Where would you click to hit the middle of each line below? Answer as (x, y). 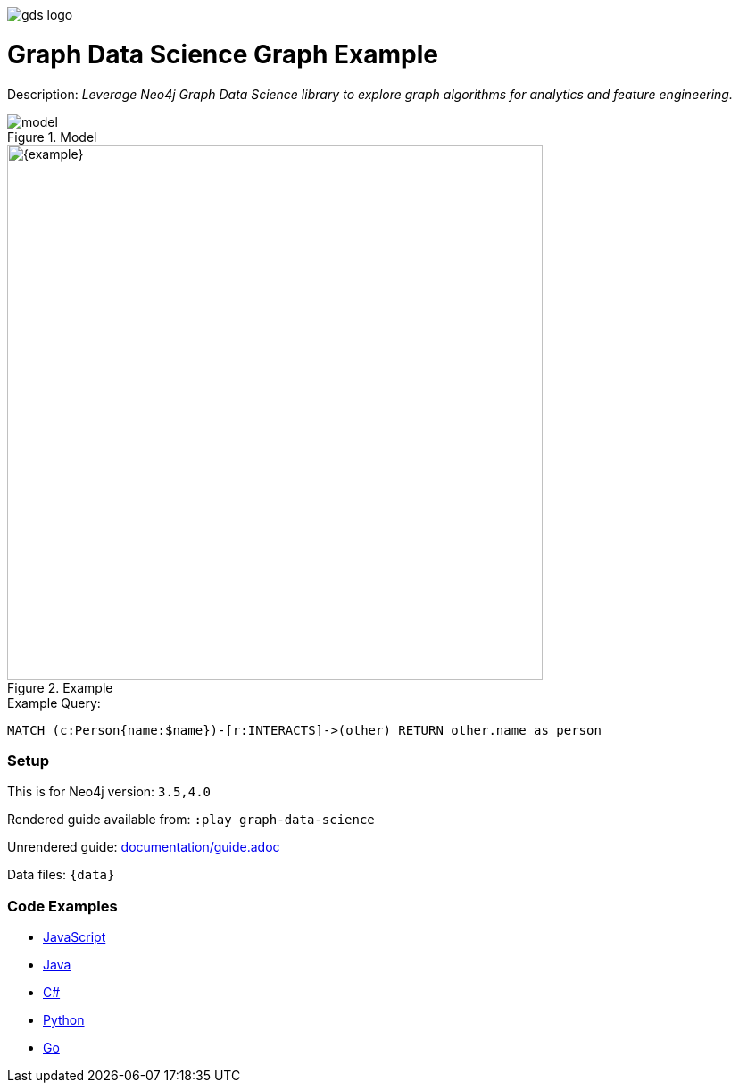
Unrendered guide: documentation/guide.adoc (144, 847)
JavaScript (75, 937)
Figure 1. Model (52, 137)
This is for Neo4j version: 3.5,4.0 (109, 792)
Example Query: (54, 703)
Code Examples (62, 906)
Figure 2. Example (60, 687)
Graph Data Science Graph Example (223, 54)
